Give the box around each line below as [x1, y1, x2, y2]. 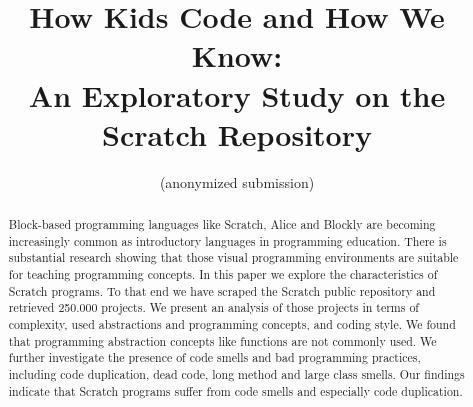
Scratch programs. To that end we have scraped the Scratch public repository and [8, 282, 436, 299]
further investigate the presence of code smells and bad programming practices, [8, 349, 421, 366]
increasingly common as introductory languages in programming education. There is [8, 232, 447, 249]
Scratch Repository [101, 113, 372, 154]
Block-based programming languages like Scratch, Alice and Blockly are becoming [8, 216, 436, 233]
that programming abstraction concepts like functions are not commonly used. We [8, 332, 437, 349]
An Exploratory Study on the [28, 74, 446, 115]
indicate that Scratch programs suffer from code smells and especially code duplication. [8, 382, 463, 399]
